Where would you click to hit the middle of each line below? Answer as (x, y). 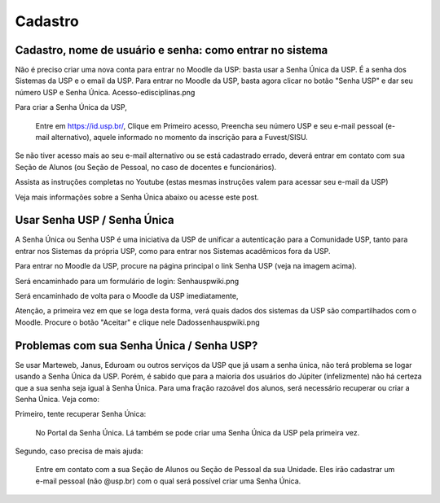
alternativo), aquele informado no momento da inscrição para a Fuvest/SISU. (180, 138)
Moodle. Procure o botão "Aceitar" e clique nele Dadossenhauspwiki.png (137, 322)
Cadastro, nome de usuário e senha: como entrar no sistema (172, 50)
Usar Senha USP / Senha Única (95, 220)
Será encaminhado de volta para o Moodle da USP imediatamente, (127, 296)
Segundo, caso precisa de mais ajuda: (79, 451)
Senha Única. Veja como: (57, 399)
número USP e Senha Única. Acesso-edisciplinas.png (105, 92)
